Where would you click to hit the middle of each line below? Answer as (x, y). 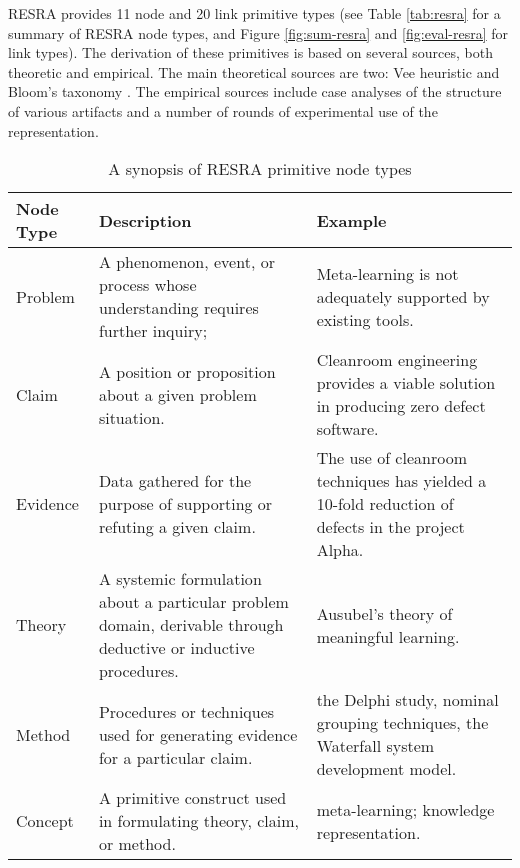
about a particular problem (193, 602)
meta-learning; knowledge (405, 809)
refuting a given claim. (177, 527)
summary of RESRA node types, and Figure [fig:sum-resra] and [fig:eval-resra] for (258, 32)
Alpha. (340, 550)
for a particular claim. (175, 757)
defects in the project (390, 527)
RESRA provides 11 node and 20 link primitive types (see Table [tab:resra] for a (254, 13)
